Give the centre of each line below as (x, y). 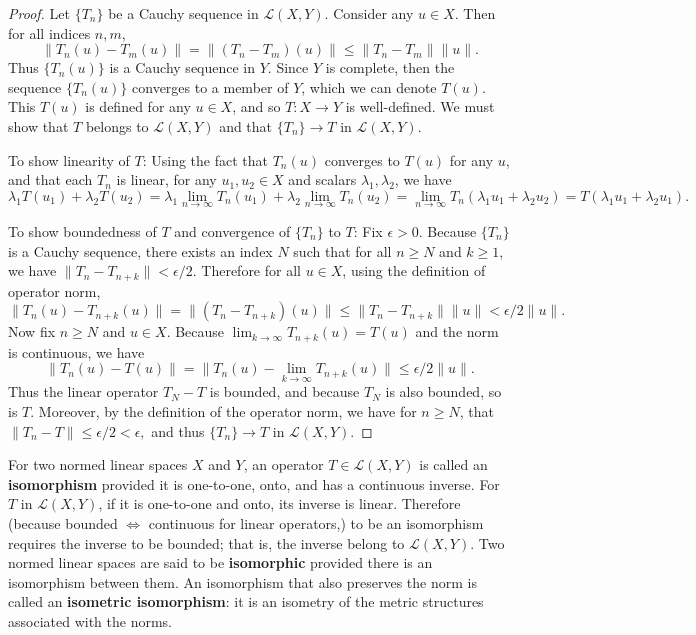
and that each (50, 179)
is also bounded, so (443, 391)
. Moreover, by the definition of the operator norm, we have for (223, 411)
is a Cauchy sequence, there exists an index (140, 250)
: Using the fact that (205, 159)
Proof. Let (39, 13)
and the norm (457, 331)
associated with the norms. (90, 621)
